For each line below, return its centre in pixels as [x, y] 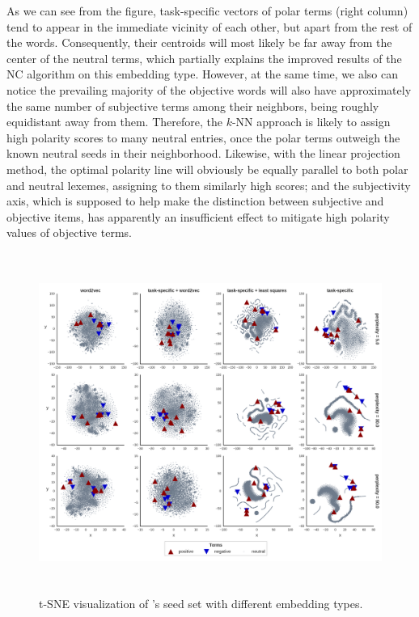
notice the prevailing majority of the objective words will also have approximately [209, 89]
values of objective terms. [69, 232]
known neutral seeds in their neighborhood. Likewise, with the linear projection [203, 153]
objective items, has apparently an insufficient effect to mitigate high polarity [198, 216]
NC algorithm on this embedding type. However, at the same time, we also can [203, 74]
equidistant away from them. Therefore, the [114, 122]
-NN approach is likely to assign [311, 122]
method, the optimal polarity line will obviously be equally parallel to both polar [207, 169]
